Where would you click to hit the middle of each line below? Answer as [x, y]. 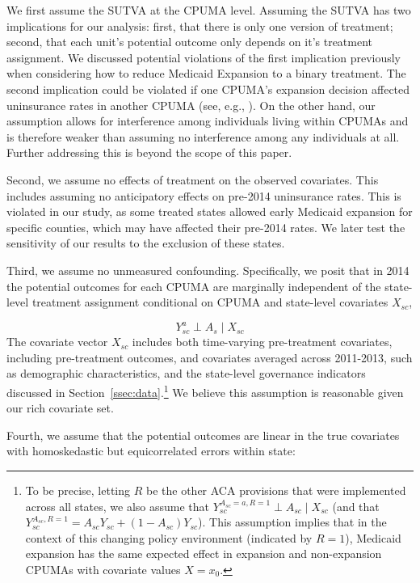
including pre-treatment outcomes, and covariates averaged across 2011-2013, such [210, 357]
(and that [356, 506]
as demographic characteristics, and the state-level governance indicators [186, 373]
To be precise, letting [78, 490]
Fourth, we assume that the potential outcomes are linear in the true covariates [203, 435]
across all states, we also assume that [118, 506]
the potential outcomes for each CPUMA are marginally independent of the [194, 286]
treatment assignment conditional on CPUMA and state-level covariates [210, 302]
